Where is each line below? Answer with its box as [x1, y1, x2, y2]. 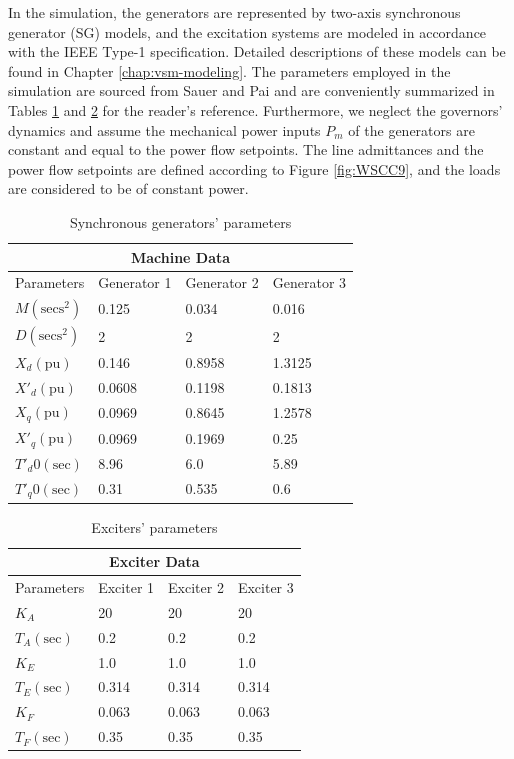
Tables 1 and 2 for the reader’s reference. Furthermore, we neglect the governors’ [8, 99, 503, 120]
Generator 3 [272, 272, 347, 293]
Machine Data [130, 246, 231, 267]
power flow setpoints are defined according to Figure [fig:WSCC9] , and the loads [8, 158, 501, 179]
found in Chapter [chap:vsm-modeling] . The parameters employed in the [8, 60, 451, 81]
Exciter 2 [168, 577, 224, 598]
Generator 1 [98, 272, 172, 293]
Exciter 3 [237, 577, 294, 598]
